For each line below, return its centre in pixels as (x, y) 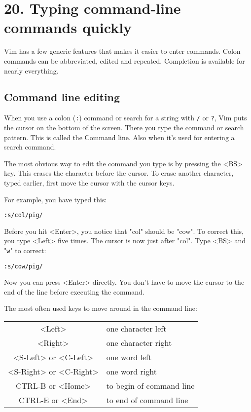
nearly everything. (31, 70)
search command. (30, 147)
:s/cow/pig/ (23, 266)
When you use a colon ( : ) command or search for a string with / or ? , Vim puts (125, 118)
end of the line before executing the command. (74, 291)
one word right (131, 372)
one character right (139, 343)
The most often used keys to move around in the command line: (101, 308)
